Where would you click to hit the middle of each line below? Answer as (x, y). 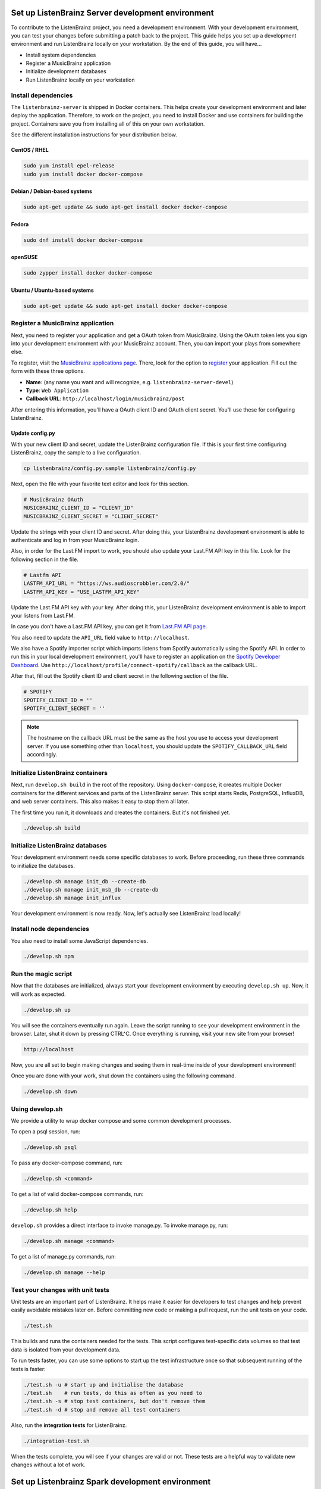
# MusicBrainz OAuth (53, 499)
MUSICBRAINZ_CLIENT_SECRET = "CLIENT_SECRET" (91, 516)
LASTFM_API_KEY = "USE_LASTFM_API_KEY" (81, 592)
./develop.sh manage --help (64, 1272)
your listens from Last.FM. (43, 615)
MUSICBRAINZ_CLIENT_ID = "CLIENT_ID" (78, 508)
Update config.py (33, 433)
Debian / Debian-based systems (51, 191)
